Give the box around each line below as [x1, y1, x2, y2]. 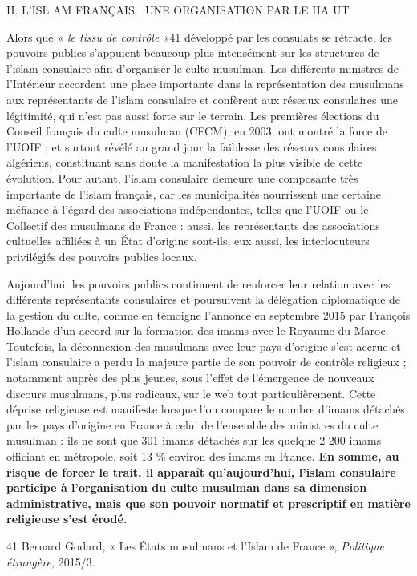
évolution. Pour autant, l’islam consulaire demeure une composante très [6, 169, 358, 186]
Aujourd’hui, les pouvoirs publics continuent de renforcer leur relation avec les [6, 275, 391, 292]
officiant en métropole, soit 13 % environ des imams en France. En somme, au [6, 448, 399, 465]
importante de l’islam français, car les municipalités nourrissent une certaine [6, 185, 381, 202]
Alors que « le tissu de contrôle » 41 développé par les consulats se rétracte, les [6, 28, 392, 45]
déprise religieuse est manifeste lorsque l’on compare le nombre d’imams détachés [6, 401, 405, 417]
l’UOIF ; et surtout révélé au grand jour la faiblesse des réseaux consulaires [6, 138, 377, 155]
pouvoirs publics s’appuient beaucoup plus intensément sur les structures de [6, 44, 379, 61]
